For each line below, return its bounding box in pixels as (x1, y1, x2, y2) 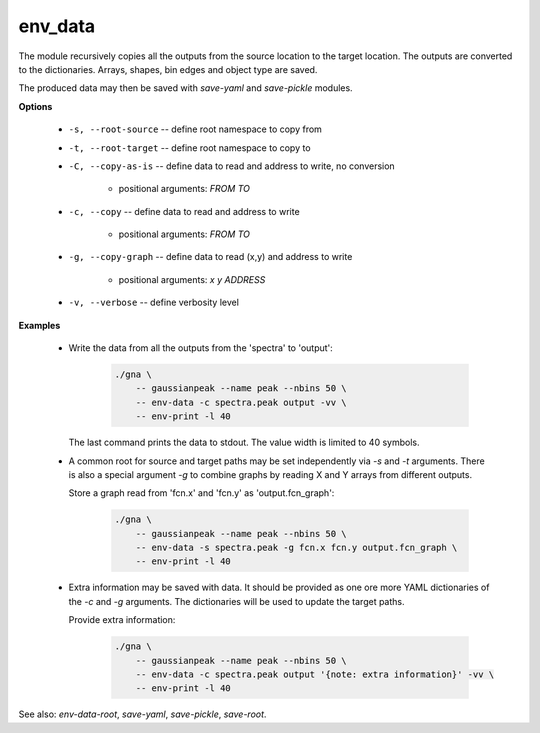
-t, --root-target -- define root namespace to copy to (68, 141, 311, 154)
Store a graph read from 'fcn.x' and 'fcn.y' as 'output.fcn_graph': (68, 487, 335, 499)
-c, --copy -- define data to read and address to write (68, 205, 300, 217)
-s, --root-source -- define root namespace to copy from (68, 123, 322, 135)
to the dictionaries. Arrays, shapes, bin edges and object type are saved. (18, 63, 318, 75)
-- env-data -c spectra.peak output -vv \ (135, 396, 347, 408)
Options (18, 100, 53, 112)
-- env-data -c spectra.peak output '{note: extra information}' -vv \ (135, 669, 495, 680)
